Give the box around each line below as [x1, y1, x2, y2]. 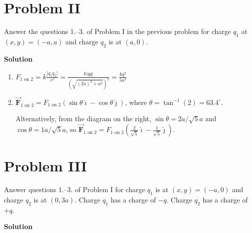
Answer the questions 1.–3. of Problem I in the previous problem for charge [4, 26, 231, 36]
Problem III [4, 156, 87, 176]
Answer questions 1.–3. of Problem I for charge [4, 184, 145, 195]
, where [125, 97, 147, 107]
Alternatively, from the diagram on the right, [15, 113, 151, 124]
